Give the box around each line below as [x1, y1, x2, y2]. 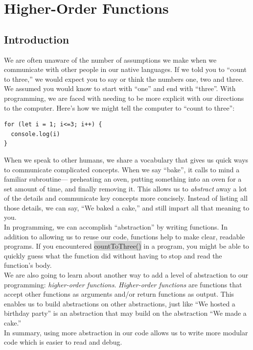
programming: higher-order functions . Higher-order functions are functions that [4, 279, 242, 289]
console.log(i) [11, 130, 60, 138]
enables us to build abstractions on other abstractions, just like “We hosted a [4, 298, 235, 308]
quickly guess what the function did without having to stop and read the [4, 250, 222, 260]
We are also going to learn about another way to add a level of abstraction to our [4, 270, 249, 280]
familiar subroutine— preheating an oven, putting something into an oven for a [4, 174, 242, 184]
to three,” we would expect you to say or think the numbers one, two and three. [4, 73, 244, 84]
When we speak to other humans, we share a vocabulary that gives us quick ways [4, 154, 249, 164]
